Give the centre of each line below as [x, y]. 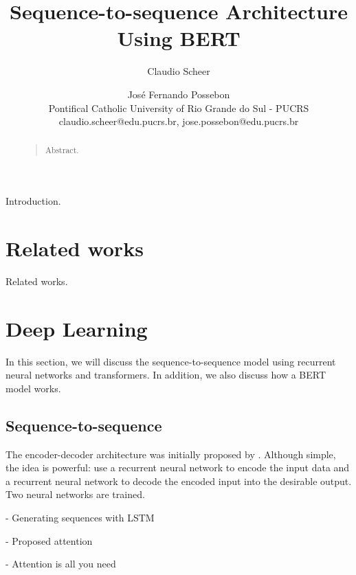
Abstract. [62, 150]
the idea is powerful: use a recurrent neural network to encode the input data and [178, 467]
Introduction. [33, 201]
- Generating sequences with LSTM [80, 517]
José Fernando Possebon [179, 94]
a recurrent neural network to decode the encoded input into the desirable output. [179, 481]
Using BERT [179, 38]
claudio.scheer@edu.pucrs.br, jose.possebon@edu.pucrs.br [179, 121]
